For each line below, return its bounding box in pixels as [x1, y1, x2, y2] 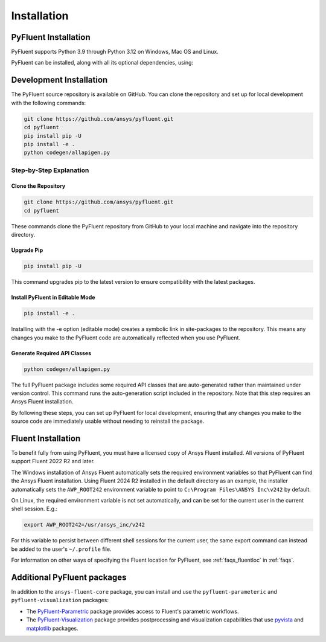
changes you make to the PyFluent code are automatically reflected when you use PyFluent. [11, 334, 241, 341]
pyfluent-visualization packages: [11, 597, 109, 604]
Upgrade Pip [11, 246, 43, 254]
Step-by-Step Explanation [11, 166, 89, 175]
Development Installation [11, 75, 108, 85]
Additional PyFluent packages [11, 572, 127, 582]
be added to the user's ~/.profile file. [11, 545, 112, 553]
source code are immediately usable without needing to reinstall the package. [11, 417, 205, 425]
